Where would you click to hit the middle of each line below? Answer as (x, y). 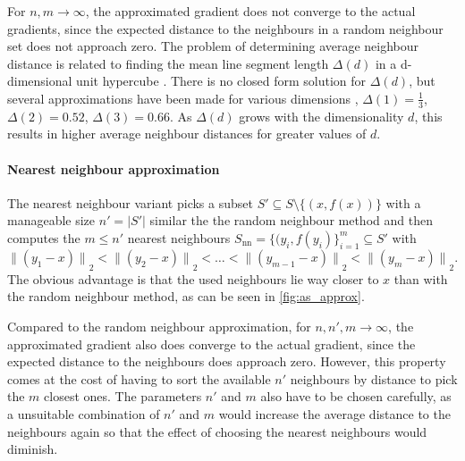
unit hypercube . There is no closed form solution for (221, 81)
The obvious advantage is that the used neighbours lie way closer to (193, 278)
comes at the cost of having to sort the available (139, 378)
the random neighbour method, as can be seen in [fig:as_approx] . (186, 296)
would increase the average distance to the (334, 413)
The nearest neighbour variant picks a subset (130, 202)
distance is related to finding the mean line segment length (168, 63)
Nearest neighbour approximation (114, 168)
